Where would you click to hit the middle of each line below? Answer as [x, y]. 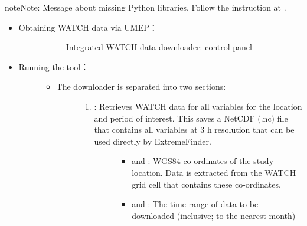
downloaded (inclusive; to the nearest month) [214, 215]
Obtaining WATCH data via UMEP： [88, 27]
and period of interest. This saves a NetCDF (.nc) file [191, 118]
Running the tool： [54, 66]
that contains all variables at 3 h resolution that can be [194, 130]
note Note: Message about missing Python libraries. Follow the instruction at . [146, 7]
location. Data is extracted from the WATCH [214, 172]
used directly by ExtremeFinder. [153, 141]
